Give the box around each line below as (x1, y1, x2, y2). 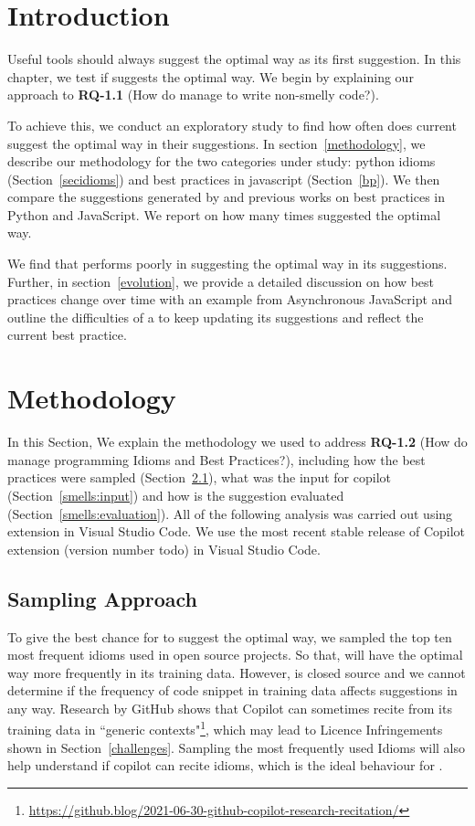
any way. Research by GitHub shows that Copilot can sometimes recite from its (7, 698, 452, 717)
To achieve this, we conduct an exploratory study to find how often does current (7, 115, 457, 134)
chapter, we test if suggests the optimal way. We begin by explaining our (7, 67, 414, 86)
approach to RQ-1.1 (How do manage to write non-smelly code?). (7, 85, 379, 104)
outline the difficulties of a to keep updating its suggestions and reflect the (7, 307, 424, 326)
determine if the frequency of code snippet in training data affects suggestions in (7, 681, 458, 700)
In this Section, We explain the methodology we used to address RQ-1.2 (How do (7, 432, 468, 451)
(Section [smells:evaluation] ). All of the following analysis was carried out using (7, 503, 453, 523)
